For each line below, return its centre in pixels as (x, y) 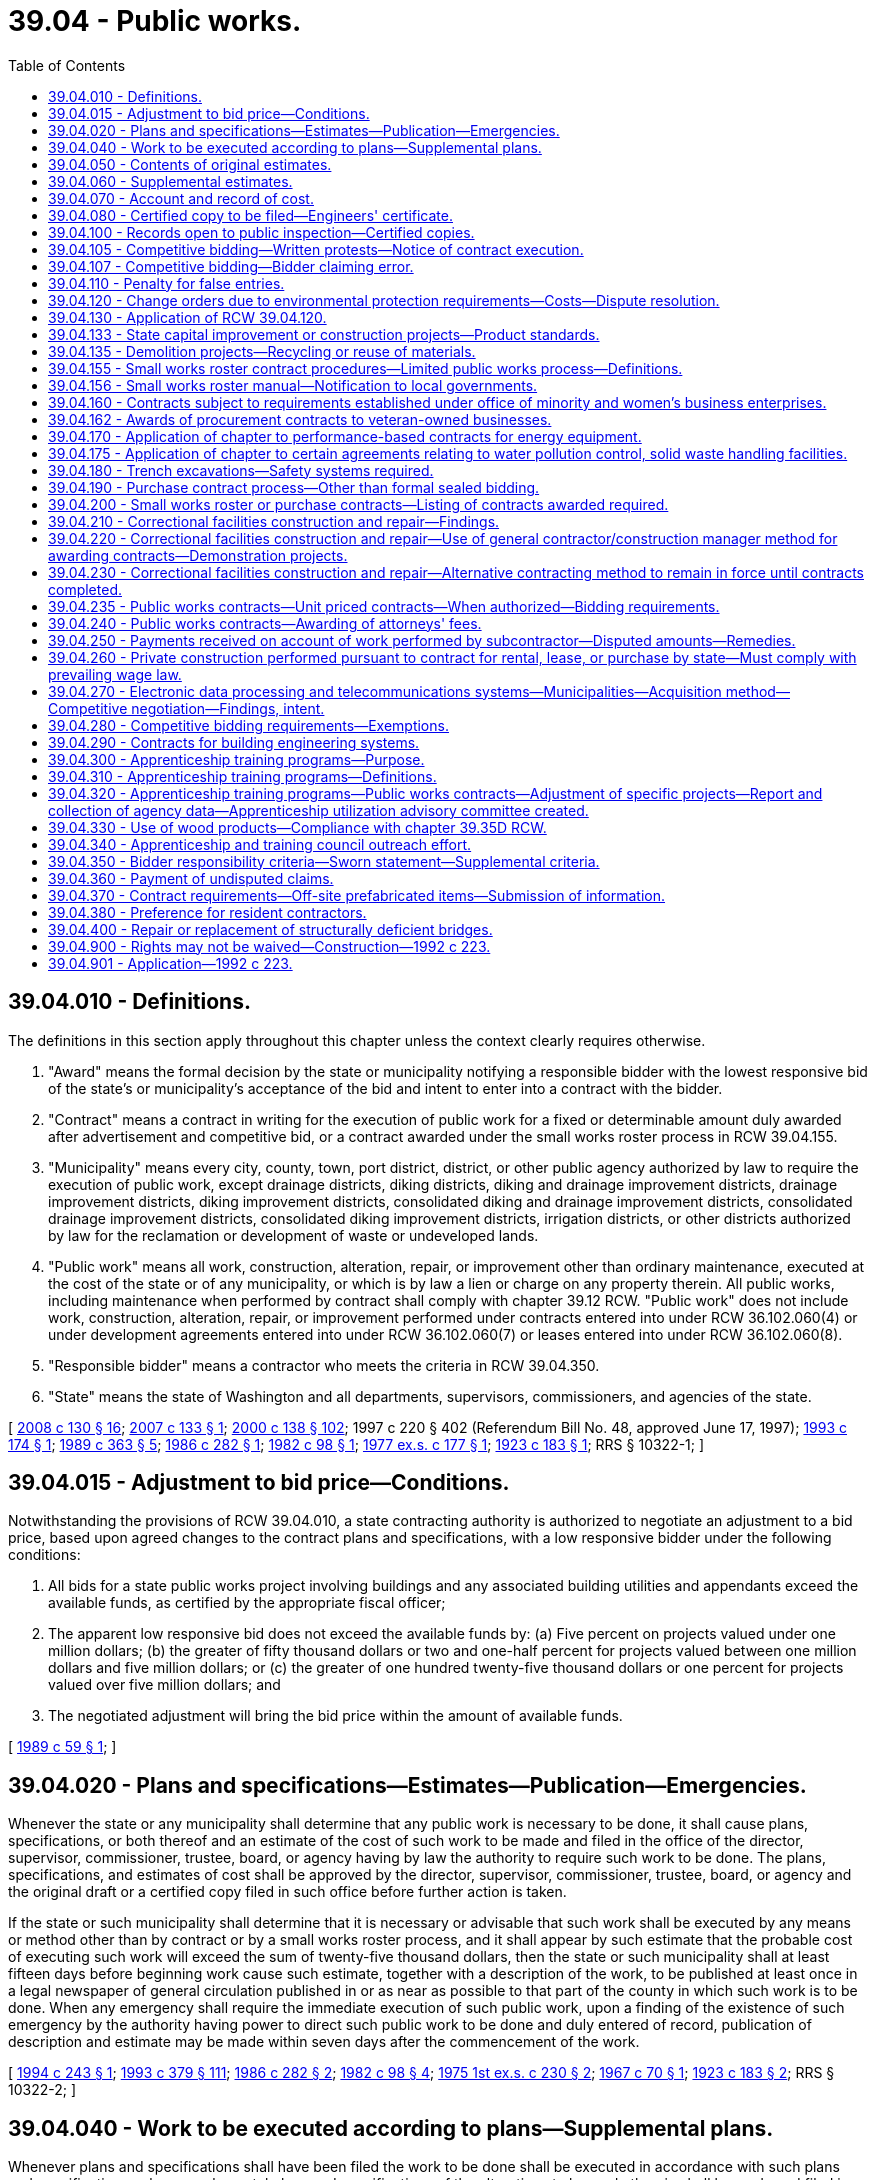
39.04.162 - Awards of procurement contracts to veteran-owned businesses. (300, 419)
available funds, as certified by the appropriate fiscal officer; (247, 1603)
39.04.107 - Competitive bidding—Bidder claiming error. (231, 266)
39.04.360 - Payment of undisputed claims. (191, 878)
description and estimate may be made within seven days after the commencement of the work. (324, 2042)
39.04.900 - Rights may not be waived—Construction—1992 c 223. (269, 946)
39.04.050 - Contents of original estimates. (190, 164)
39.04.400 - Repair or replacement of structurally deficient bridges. (270, 929)
